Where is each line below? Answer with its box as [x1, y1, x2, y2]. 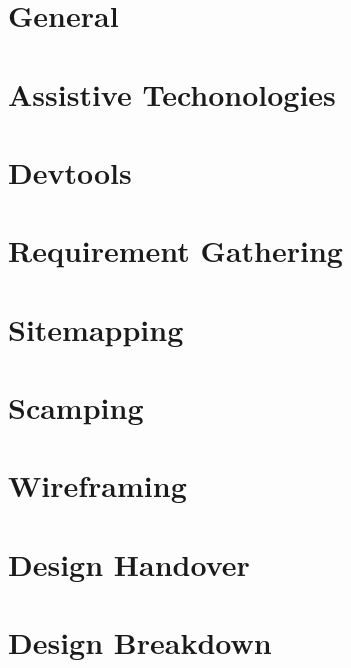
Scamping [8, 387, 144, 428]
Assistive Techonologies [8, 73, 336, 114]
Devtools [8, 151, 132, 192]
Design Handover [8, 543, 250, 584]
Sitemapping [8, 308, 184, 349]
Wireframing [8, 465, 187, 506]
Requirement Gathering [8, 230, 343, 271]
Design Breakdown [8, 622, 272, 663]
